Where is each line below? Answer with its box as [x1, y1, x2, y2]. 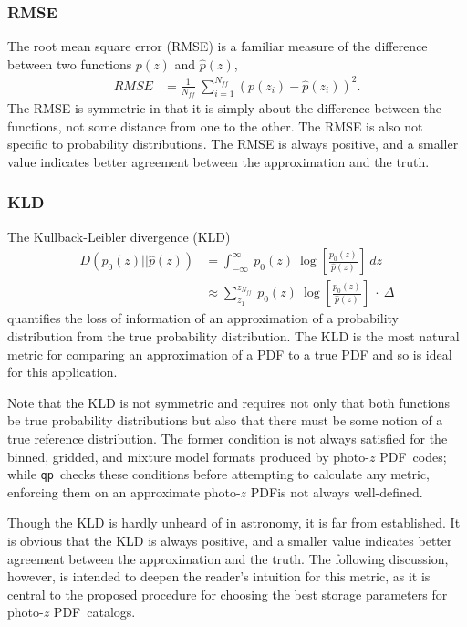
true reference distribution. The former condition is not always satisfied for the [7, 428, 448, 447]
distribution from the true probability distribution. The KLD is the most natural [7, 327, 460, 346]
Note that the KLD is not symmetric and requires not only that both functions [7, 392, 451, 412]
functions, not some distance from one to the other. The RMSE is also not [7, 116, 423, 135]
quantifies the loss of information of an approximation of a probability [7, 308, 399, 328]
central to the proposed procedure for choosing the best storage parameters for [7, 584, 448, 603]
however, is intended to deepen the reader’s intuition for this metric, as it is [7, 567, 431, 586]
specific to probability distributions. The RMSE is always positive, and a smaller [7, 134, 459, 153]
